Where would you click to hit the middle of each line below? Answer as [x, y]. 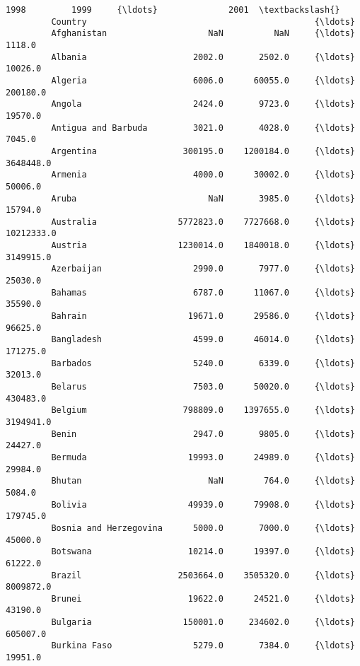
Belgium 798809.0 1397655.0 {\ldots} [203, 410]
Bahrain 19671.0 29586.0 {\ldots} [203, 316]
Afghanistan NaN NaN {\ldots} [203, 34]
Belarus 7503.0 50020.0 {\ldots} [203, 387]
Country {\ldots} [203, 22]
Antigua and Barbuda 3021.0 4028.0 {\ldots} [203, 128]
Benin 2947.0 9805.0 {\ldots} [203, 434]
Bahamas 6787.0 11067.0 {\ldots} [203, 292]
